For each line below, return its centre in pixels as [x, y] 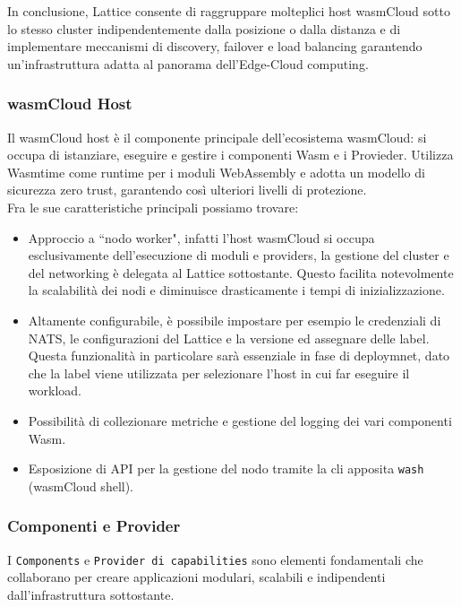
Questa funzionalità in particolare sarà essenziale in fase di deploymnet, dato [239, 356]
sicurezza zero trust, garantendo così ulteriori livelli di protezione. [187, 190]
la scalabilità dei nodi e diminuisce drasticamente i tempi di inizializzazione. [236, 290]
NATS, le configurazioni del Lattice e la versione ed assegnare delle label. [229, 338]
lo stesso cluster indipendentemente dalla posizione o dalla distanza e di [204, 28]
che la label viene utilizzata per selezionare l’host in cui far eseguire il [219, 373]
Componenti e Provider [94, 526]
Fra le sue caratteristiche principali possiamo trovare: [153, 207]
